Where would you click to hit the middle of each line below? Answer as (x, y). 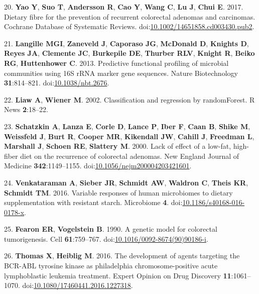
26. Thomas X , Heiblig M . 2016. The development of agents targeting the (122, 256)
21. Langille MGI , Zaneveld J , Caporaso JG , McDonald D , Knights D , (126, 43)
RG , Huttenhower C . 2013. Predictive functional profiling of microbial (116, 63)
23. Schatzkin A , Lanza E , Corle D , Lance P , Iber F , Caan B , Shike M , (127, 126)
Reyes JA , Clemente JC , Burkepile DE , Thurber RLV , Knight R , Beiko (129, 53)
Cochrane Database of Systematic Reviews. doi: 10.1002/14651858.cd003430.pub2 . (129, 26)
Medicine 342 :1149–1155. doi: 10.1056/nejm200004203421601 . (98, 166)
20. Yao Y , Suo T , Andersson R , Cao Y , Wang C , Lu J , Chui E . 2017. (124, 7)
